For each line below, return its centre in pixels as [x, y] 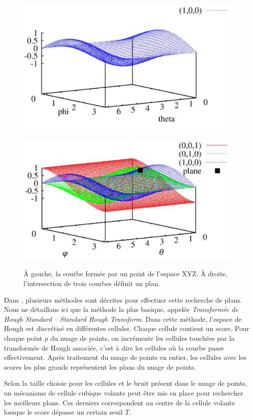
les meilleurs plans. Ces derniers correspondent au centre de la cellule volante [119, 402]
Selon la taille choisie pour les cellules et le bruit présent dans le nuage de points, [126, 383]
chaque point [23, 338]
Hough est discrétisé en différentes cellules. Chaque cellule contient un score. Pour [127, 328]
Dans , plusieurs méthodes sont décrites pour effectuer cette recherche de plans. [123, 299]
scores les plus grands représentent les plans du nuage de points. [100, 366]
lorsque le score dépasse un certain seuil [63, 412]
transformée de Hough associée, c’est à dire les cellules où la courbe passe [114, 347]
